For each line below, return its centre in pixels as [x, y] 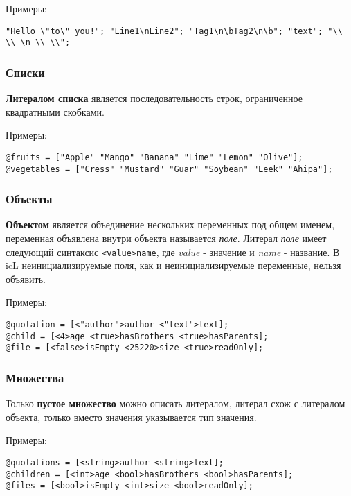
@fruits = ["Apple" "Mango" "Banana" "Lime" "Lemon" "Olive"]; [154, 157]
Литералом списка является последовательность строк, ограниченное [154, 98]
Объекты [29, 199]
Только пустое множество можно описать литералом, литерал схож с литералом [175, 403]
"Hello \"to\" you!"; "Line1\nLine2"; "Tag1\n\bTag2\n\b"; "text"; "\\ [174, 31]
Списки [25, 72]
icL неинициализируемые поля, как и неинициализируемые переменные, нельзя [173, 265]
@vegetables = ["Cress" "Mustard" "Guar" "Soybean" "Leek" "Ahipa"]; [169, 169]
